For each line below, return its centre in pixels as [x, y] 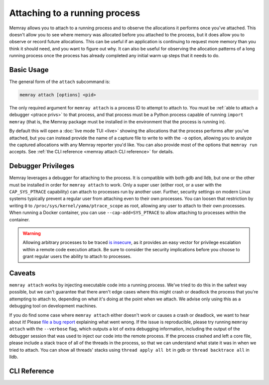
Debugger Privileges [42, 166]
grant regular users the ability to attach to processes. [77, 257]
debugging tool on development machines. [53, 306]
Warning [32, 233]
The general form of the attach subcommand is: [60, 82]
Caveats [22, 273]
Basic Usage [29, 70]
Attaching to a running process [75, 13]
